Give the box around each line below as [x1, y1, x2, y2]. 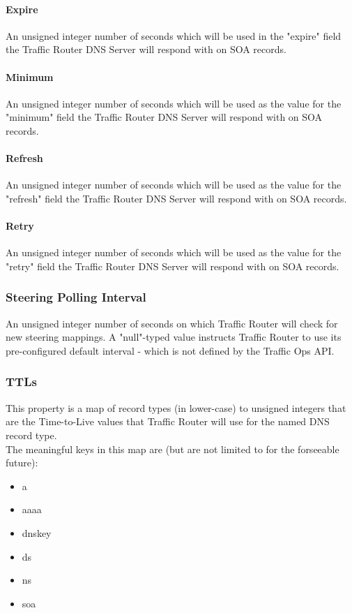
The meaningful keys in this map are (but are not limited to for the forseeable [6, 441, 339, 456]
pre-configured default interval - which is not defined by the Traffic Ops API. [6, 343, 335, 357]
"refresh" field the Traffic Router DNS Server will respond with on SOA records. [6, 191, 347, 205]
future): [6, 455, 38, 470]
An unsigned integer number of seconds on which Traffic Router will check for [6, 316, 338, 330]
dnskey [22, 525, 52, 540]
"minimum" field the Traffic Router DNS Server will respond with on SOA [6, 110, 323, 124]
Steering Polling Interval [6, 288, 146, 306]
